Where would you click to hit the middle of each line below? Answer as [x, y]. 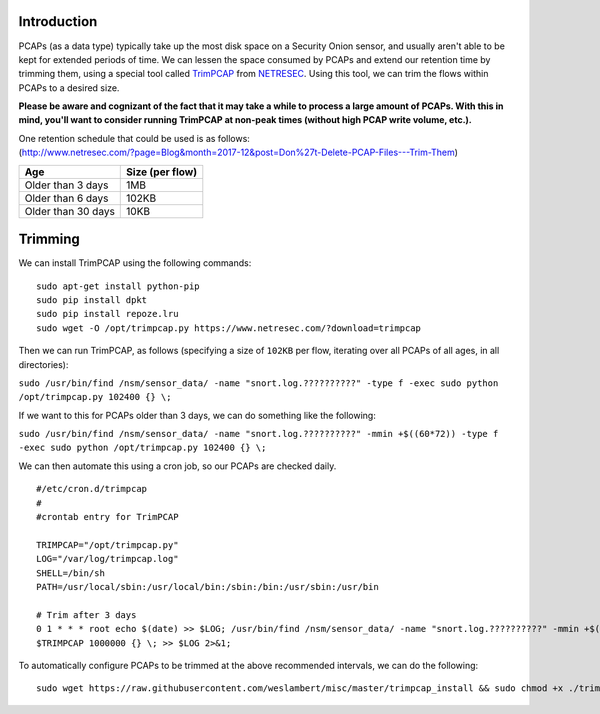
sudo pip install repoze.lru [107, 314]
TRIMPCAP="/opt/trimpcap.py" [107, 544]
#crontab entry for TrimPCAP [107, 517]
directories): [43, 364]
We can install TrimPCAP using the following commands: [135, 263]
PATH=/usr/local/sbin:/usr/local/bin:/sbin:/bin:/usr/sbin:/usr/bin [207, 586]
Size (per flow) [162, 172]
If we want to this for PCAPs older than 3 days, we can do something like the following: [197, 415]
